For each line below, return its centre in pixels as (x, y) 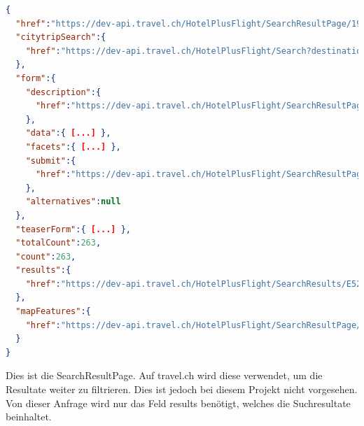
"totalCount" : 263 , (58, 243)
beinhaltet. (29, 417)
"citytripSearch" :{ (61, 37)
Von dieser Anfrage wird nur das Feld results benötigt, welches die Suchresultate (178, 403)
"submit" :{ (51, 161)
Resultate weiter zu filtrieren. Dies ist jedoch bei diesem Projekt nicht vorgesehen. (182, 389)
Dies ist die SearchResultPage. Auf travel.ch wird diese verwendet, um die (164, 375)
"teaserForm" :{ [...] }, (73, 229)
